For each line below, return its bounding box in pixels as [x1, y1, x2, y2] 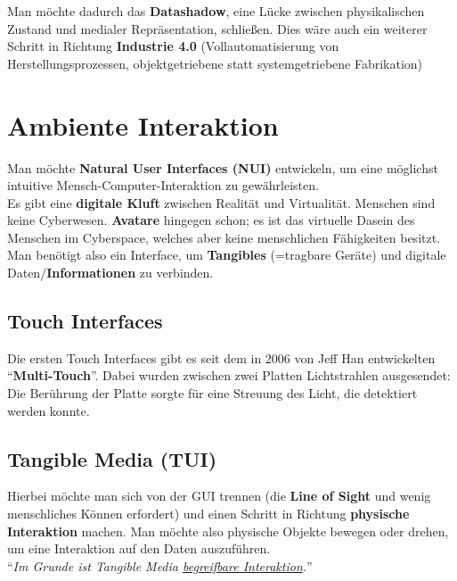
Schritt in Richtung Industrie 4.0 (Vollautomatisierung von [7, 37, 339, 55]
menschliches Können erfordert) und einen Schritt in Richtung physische [7, 504, 410, 523]
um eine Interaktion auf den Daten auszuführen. [7, 539, 271, 558]
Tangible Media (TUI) [7, 444, 217, 472]
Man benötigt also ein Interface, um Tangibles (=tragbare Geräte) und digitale [7, 245, 446, 264]
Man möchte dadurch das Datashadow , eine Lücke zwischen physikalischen [7, 2, 425, 20]
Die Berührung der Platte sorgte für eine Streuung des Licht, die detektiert [7, 384, 418, 403]
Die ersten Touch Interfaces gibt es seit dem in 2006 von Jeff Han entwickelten [7, 348, 436, 367]
